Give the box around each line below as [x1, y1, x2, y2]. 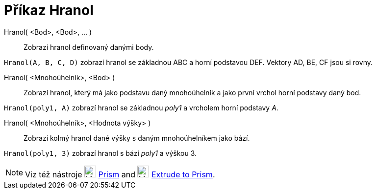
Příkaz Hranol [4, 2, 94, 19]
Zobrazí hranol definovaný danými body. [24, 43, 154, 51]
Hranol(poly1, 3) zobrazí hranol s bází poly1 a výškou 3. [4, 149, 197, 157]
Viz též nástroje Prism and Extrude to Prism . [25, 169, 215, 179]
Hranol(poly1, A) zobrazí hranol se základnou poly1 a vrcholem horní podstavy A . [4, 103, 278, 112]
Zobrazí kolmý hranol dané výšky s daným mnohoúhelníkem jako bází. [24, 133, 250, 142]
